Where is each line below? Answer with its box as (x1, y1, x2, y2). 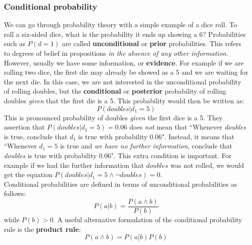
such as (4, 38, 26, 49)
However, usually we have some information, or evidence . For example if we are (4, 57, 244, 67)
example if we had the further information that (4, 160, 144, 170)
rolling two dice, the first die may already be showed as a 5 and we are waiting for (4, 67, 249, 77)
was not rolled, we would (170, 160, 244, 170)
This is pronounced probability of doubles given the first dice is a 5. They (4, 112, 223, 122)
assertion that (4, 122, 45, 132)
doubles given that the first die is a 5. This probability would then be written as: (4, 95, 244, 105)
